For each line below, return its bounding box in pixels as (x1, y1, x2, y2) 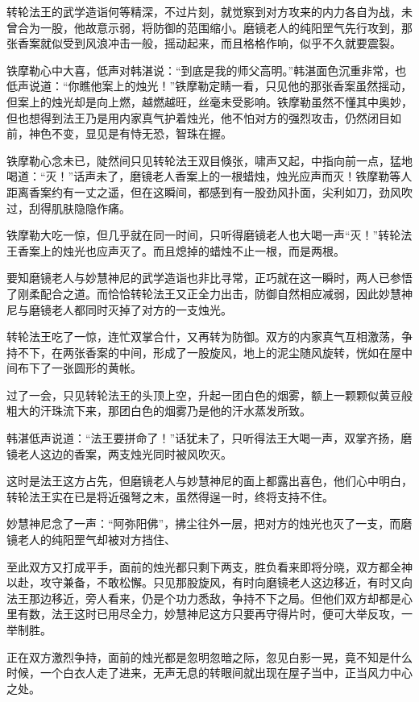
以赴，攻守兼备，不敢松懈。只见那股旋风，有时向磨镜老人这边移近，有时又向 (6, 574, 413, 591)
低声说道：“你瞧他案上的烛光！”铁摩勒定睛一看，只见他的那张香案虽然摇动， (6, 77, 413, 94)
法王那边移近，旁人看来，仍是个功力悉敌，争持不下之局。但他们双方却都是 (6, 589, 401, 606)
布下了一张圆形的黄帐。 (17, 359, 142, 376)
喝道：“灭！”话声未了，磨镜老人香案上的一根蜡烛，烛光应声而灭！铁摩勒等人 (6, 168, 413, 185)
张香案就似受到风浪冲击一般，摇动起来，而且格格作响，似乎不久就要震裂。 (6, 35, 401, 52)
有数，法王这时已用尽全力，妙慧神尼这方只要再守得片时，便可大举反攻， (17, 605, 401, 622)
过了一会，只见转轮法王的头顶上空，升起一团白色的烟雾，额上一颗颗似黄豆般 (6, 386, 413, 403)
